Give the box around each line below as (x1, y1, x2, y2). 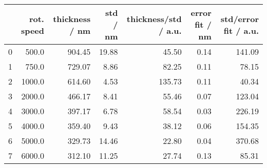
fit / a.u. (223, 24, 259, 36)
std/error (220, 12, 259, 25)
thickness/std (126, 12, 182, 25)
